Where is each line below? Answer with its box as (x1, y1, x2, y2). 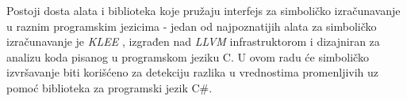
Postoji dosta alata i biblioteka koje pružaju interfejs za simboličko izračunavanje (6, 2, 401, 18)
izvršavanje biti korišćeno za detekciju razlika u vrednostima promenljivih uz (6, 64, 379, 80)
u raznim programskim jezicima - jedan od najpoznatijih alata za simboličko (6, 17, 377, 34)
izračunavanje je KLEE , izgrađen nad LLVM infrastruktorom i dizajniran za (6, 33, 380, 50)
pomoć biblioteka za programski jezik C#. (6, 79, 213, 95)
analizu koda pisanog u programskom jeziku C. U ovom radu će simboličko (6, 48, 369, 65)
